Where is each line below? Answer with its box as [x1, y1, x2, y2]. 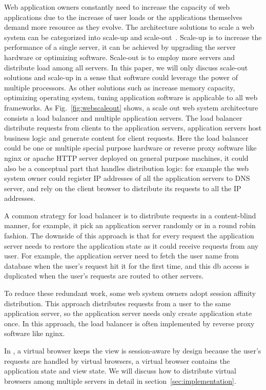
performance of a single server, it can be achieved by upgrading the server [4, 42, 236, 52]
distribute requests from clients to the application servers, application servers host [4, 122, 262, 133]
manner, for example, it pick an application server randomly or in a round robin [4, 220, 256, 231]
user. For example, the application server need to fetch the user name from [4, 250, 239, 261]
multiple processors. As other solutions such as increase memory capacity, [4, 82, 235, 92]
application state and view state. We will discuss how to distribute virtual [4, 365, 236, 376]
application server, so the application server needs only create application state [4, 308, 252, 319]
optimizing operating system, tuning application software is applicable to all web [4, 92, 258, 103]
